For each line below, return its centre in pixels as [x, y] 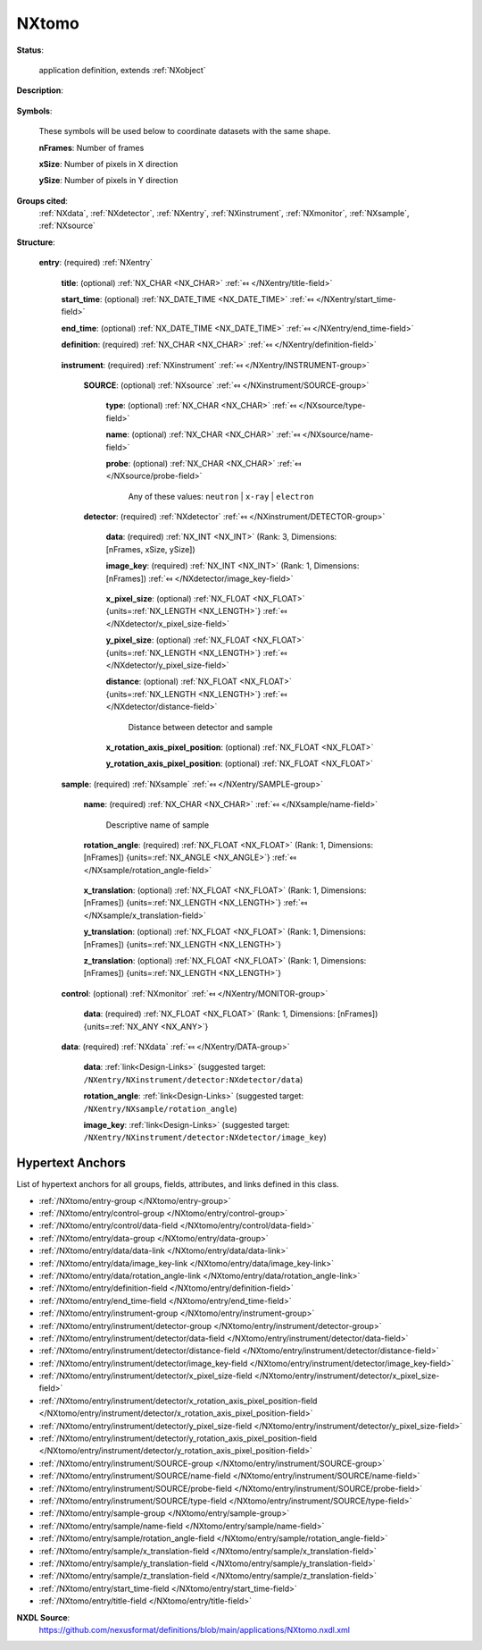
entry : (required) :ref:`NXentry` [96, 263]
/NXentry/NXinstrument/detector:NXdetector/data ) [193, 1079]
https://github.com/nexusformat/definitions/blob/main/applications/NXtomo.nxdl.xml [194, 1629]
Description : [40, 90]
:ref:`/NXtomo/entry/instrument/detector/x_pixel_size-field [146, 1376]
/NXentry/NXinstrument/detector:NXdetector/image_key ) [205, 1137]
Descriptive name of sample [158, 825]
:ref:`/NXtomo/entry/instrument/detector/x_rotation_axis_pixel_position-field [178, 1401]
